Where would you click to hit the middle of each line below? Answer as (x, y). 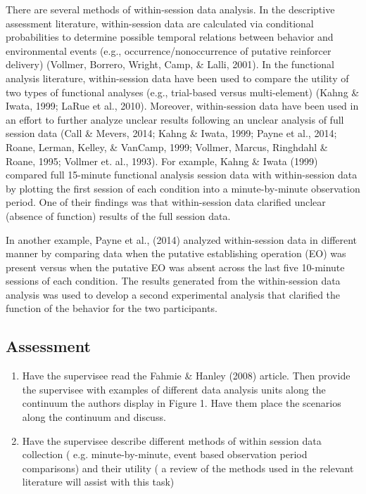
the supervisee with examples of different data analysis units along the (174, 389)
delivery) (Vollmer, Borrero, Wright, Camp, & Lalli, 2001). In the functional (170, 64)
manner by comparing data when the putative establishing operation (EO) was (176, 253)
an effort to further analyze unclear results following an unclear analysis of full (175, 119)
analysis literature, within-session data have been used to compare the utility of (177, 78)
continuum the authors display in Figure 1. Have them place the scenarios (182, 403)
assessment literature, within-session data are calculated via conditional (160, 23)
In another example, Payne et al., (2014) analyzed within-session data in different (182, 239)
